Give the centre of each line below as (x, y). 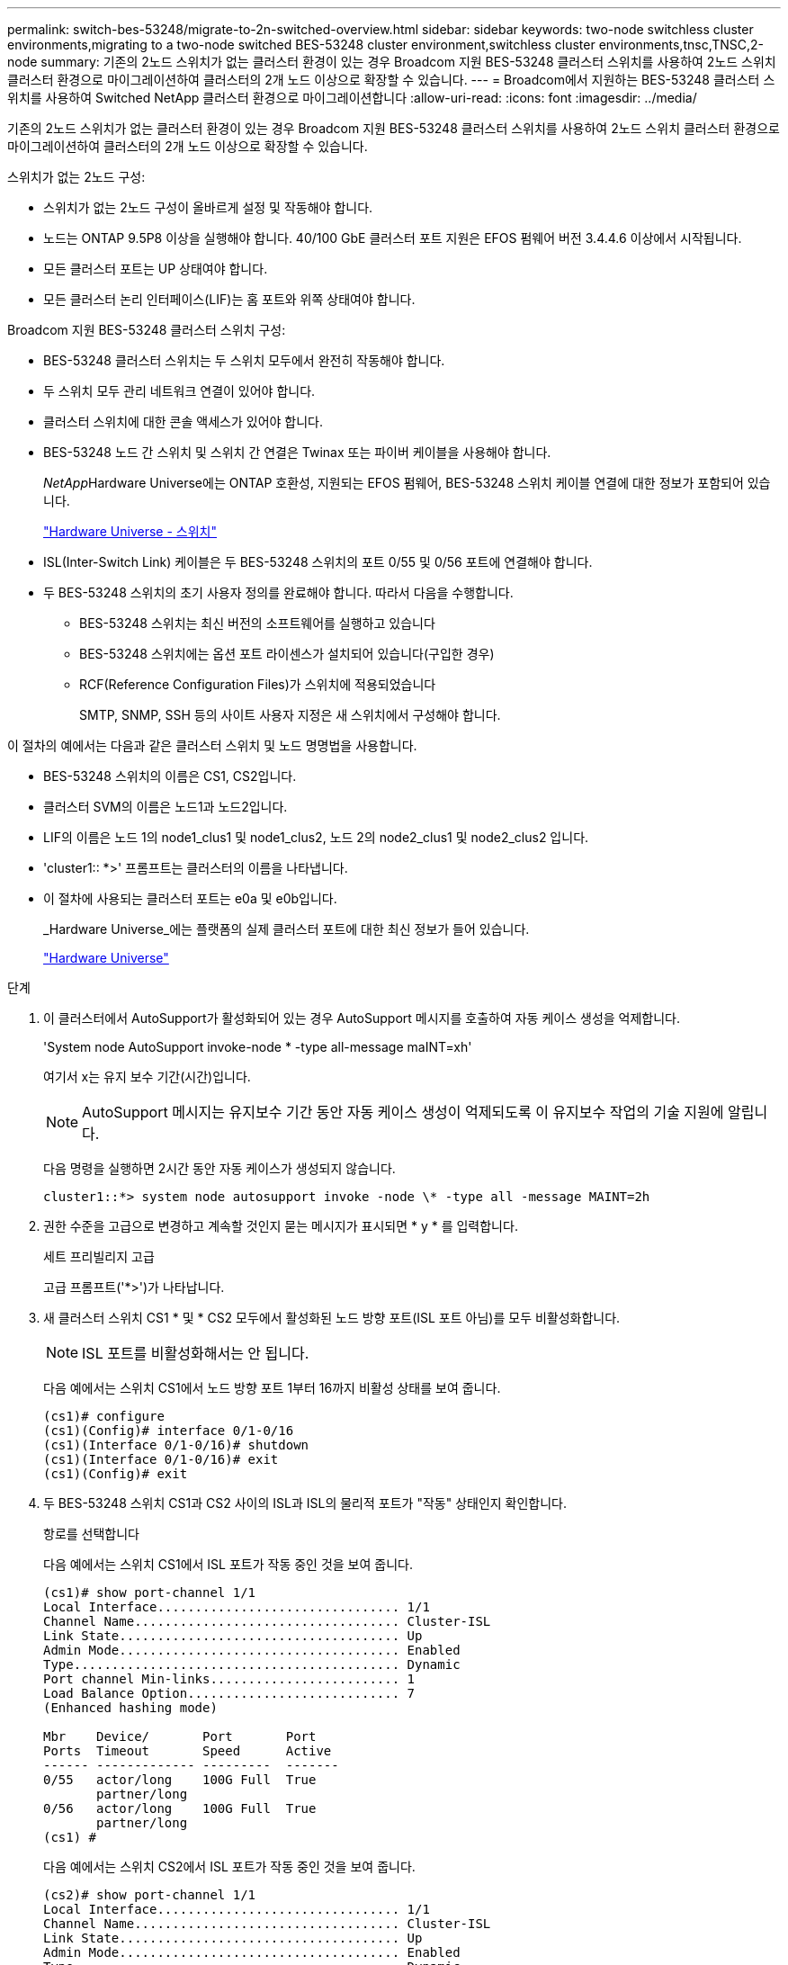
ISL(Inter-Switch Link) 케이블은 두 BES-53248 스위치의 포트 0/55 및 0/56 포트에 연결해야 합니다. (318, 562)
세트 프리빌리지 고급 (99, 1256)
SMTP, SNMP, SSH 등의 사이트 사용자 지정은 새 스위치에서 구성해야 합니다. (290, 715)
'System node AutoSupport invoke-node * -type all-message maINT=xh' (258, 1047)
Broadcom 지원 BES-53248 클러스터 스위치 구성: (147, 330)
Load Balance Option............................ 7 (229, 1693)
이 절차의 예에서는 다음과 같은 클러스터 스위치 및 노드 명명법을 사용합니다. (212, 745)
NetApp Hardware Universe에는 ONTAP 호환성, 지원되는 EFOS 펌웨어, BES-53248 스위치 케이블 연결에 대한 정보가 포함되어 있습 (407, 483)
